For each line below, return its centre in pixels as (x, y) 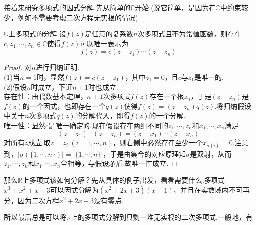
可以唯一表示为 (104, 43)
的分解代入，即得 (103, 115)
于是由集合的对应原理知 (148, 153)
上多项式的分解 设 (38, 34)
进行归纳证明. (57, 67)
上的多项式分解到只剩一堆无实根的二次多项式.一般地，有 (161, 217)
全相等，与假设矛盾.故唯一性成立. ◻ (119, 163)
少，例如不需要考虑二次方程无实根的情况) (71, 17)
